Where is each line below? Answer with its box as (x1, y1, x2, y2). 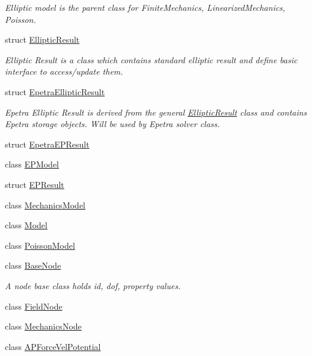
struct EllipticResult (5, 33, 80, 46)
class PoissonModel (5, 239, 75, 251)
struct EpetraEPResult (5, 137, 90, 150)
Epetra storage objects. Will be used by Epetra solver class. (5, 117, 220, 130)
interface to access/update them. (5, 65, 123, 78)
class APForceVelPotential (5, 340, 101, 352)
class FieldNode (5, 299, 63, 312)
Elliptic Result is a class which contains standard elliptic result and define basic (5, 53, 298, 66)
